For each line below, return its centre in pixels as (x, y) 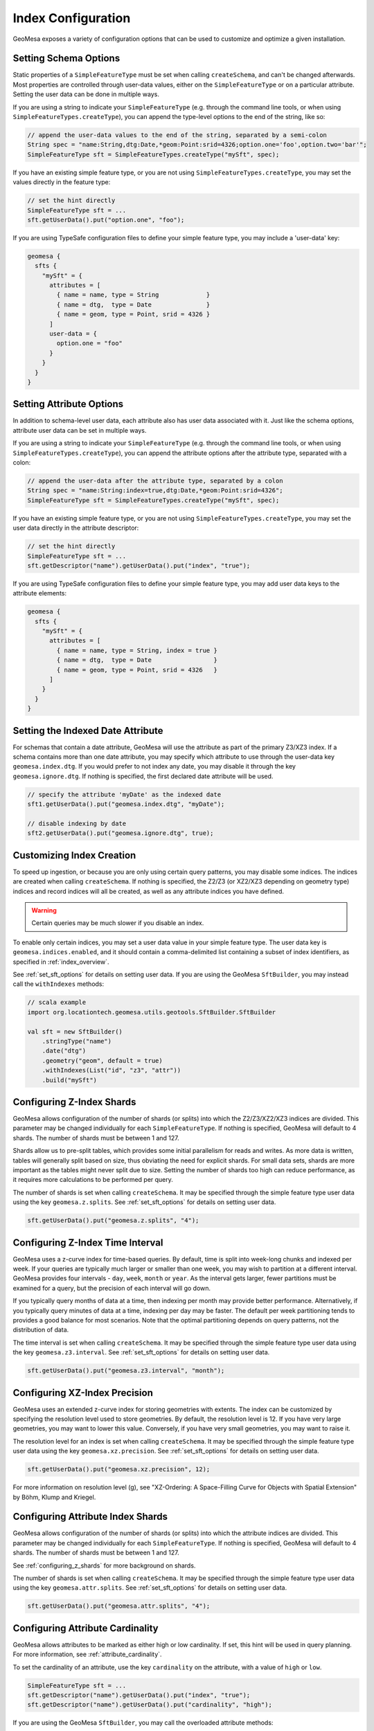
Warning (44, 911)
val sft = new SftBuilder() (75, 1031)
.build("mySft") (69, 1080)
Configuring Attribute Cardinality (86, 1628)
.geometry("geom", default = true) (102, 1060)
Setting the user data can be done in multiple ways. (86, 94)
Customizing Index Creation (74, 855)
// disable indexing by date (77, 824)
